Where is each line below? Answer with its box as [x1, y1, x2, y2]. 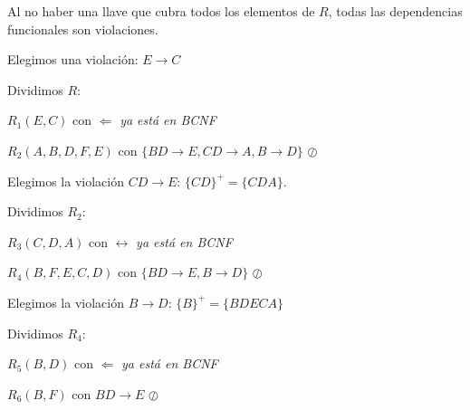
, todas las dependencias [328, 2, 463, 20]
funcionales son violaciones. [7, 19, 158, 38]
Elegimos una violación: [7, 50, 139, 69]
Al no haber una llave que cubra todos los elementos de [7, 2, 315, 20]
